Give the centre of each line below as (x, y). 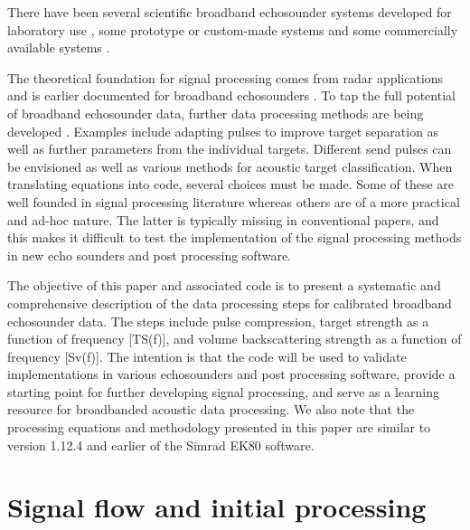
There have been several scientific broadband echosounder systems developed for (230, 12)
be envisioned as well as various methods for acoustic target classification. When (230, 166)
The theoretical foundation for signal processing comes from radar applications (226, 77)
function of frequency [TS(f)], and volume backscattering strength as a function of (235, 339)
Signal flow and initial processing (217, 507)
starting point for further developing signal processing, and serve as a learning (223, 391)
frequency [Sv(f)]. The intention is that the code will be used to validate (207, 356)
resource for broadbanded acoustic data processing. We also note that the (211, 409)
